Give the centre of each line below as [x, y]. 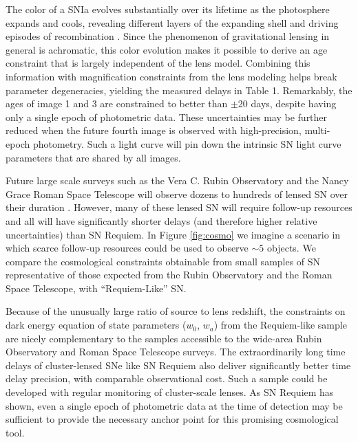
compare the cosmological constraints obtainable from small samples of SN [163, 261]
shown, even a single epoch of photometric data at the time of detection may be [174, 405]
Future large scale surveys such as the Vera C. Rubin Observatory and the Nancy [177, 180]
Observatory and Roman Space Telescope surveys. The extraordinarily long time [176, 352]
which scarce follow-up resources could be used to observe [127, 248]
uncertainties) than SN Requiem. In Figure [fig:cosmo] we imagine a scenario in [173, 234]
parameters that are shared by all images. [93, 157]
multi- [317, 130]
